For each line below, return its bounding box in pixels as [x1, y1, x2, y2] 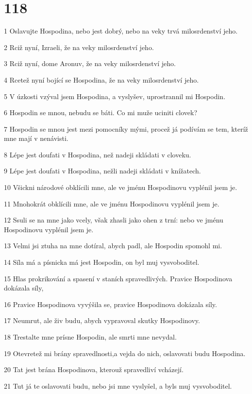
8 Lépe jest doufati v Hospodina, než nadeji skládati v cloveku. [4, 149, 191, 159]
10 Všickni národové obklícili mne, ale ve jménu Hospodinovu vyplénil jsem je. [4, 182, 237, 192]
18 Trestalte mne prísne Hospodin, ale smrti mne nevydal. [4, 332, 177, 342]
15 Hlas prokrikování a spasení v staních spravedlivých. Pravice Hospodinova [4, 273, 233, 283]
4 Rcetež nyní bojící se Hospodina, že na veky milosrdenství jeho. [4, 74, 199, 85]
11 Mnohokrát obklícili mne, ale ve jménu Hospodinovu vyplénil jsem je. [4, 198, 219, 208]
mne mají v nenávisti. [4, 133, 68, 143]
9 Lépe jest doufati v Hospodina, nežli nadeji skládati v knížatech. [4, 166, 201, 176]
